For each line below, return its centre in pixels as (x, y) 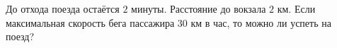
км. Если (296, 8)
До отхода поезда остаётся (63, 8)
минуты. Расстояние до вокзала (199, 8)
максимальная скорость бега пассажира (90, 22)
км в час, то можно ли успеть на (261, 22)
